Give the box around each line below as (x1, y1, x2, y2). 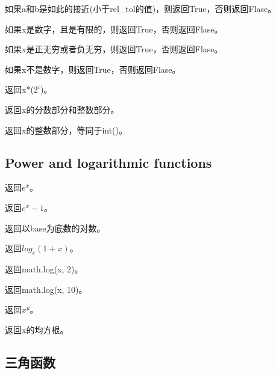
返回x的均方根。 (5, 323, 69, 336)
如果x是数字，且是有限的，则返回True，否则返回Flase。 (5, 22, 223, 35)
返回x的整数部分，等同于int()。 (5, 123, 128, 136)
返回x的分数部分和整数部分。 (5, 103, 119, 115)
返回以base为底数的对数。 (5, 221, 105, 234)
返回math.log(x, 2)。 (5, 262, 83, 275)
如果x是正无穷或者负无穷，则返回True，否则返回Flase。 (5, 43, 223, 55)
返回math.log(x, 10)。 (5, 283, 87, 295)
